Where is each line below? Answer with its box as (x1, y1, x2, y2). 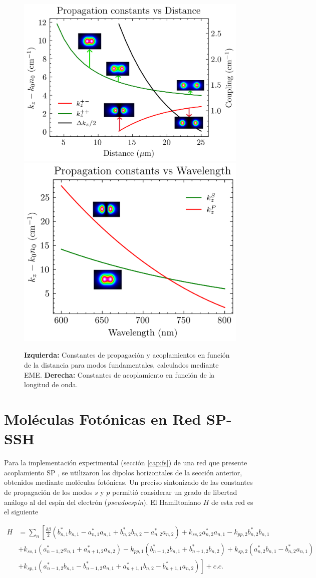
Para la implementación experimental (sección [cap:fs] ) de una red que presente (4, 457, 247, 468)
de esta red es (211, 496, 253, 507)
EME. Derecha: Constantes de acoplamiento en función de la (24, 369, 215, 380)
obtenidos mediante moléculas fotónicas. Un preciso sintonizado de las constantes (4, 477, 253, 487)
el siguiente (4, 506, 39, 517)
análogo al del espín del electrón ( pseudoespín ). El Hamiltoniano (4, 496, 201, 507)
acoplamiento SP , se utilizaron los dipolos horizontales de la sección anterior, (4, 467, 242, 477)
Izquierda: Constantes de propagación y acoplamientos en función (24, 350, 230, 360)
